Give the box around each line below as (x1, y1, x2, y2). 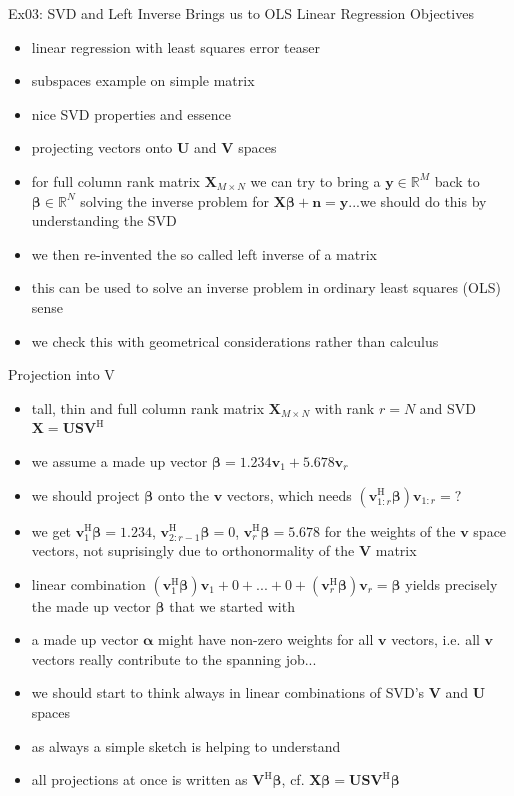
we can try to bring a (250, 170, 381, 191)
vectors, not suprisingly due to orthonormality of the (31, 540, 355, 561)
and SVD (419, 397, 477, 418)
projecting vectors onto (31, 137, 173, 158)
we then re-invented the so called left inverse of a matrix (31, 243, 377, 264)
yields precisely (405, 573, 498, 594)
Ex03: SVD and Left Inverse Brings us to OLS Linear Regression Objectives (8, 3, 474, 23)
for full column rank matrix (31, 170, 200, 191)
